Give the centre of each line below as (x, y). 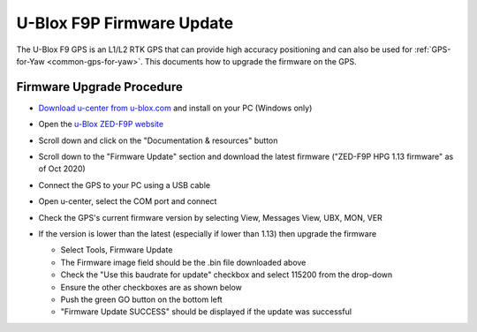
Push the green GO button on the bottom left (141, 299)
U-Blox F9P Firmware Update (125, 23)
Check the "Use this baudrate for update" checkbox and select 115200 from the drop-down (227, 275)
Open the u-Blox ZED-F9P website (101, 124)
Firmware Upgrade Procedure (99, 87)
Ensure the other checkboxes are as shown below (151, 287)
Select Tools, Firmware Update (117, 250)
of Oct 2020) (62, 169)
